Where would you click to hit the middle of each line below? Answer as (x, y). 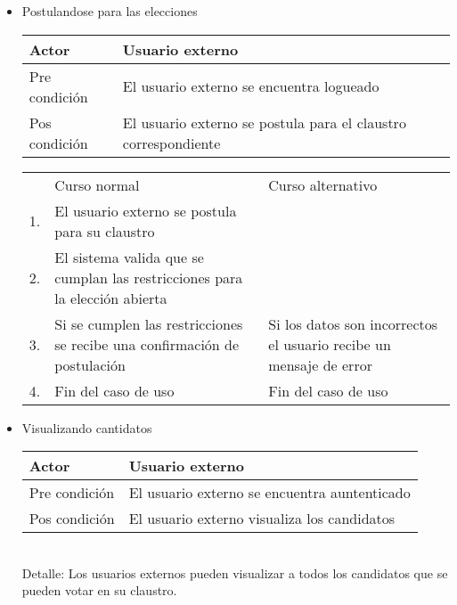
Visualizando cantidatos (87, 427)
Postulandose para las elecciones (110, 11)
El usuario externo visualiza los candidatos (262, 519)
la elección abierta (111, 298)
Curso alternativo (323, 184)
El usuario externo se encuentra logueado (251, 86)
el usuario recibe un (330, 344)
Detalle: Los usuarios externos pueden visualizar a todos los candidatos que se (235, 572)
